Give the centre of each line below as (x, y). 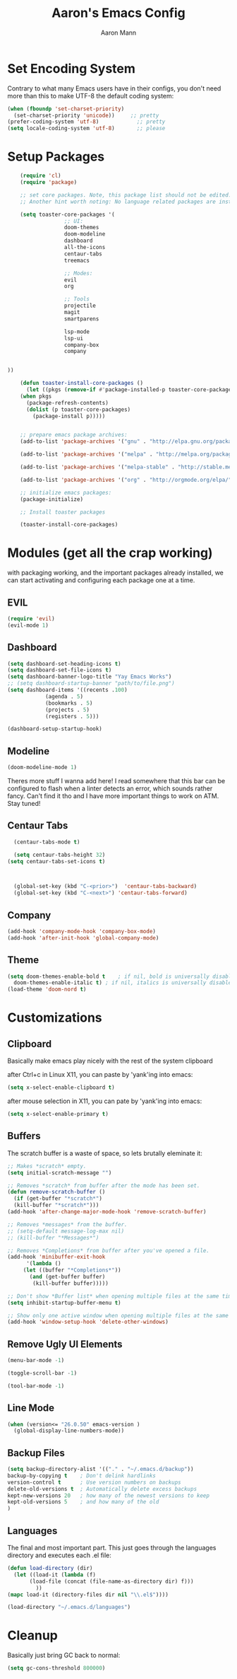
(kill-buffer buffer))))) (71, 1283)
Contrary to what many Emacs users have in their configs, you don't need (114, 88)
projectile (80, 306)
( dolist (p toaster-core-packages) (78, 409)
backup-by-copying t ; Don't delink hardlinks (82, 1476)
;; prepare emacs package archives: (74, 435)
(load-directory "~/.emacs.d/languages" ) (69, 1608)
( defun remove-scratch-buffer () (56, 1192)
